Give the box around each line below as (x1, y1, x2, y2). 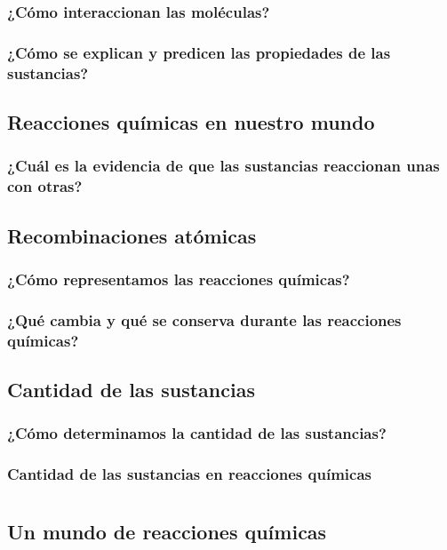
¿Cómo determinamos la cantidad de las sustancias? (7, 422, 387, 444)
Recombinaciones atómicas (7, 221, 257, 249)
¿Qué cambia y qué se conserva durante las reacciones (7, 308, 402, 331)
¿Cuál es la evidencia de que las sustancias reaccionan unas (7, 155, 440, 177)
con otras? (7, 175, 83, 197)
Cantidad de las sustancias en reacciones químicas (7, 463, 371, 485)
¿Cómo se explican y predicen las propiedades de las (7, 41, 391, 63)
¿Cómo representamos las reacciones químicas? (7, 267, 350, 290)
